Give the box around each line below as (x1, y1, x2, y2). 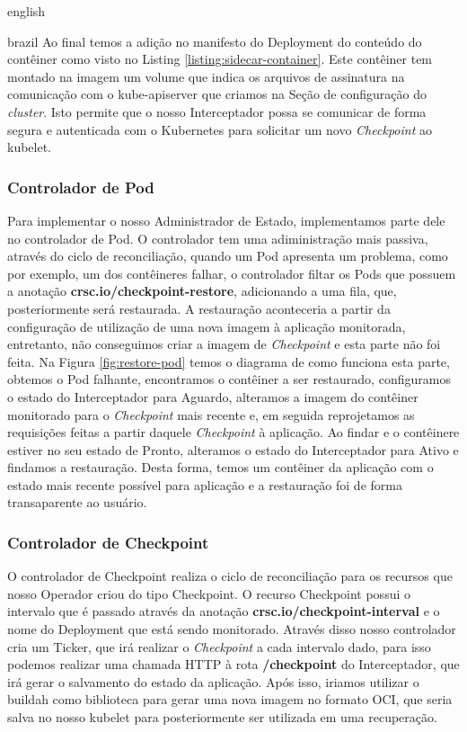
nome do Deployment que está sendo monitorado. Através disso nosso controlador (7, 620, 456, 638)
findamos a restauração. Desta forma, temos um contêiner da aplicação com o (7, 458, 434, 477)
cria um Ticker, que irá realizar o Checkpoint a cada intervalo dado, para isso (7, 637, 431, 656)
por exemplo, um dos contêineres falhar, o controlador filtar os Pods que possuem (7, 263, 456, 282)
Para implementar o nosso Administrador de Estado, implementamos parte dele (7, 210, 445, 229)
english (7, 2, 46, 20)
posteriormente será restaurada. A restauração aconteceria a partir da (7, 299, 391, 317)
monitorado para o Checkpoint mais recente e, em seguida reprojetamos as (7, 405, 415, 424)
